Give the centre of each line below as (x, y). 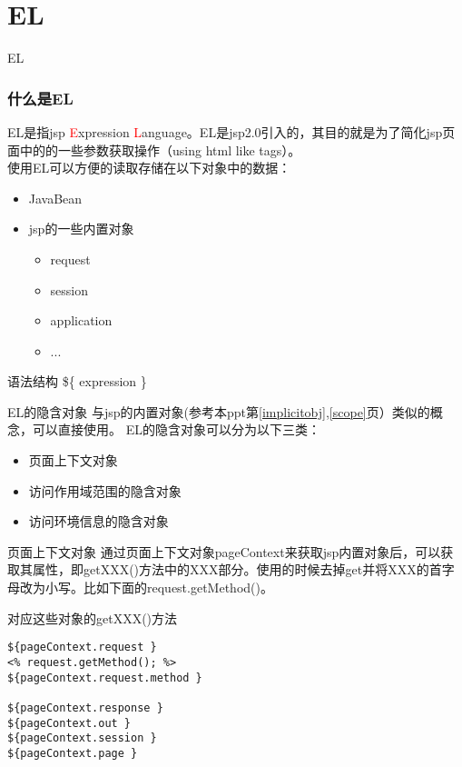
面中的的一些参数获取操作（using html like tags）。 (154, 149)
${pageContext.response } (85, 707)
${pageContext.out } (69, 723)
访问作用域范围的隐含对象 (105, 490)
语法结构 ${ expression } (77, 381)
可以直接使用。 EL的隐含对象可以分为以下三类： (176, 429)
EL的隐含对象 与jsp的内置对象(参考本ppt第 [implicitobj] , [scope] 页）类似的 (219, 411)
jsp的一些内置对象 (81, 229)
